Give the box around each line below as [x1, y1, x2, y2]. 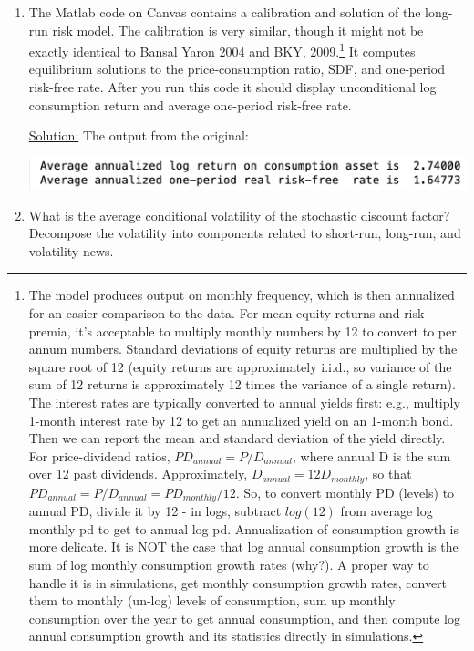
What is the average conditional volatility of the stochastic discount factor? [28, 205, 450, 224]
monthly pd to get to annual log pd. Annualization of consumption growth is [28, 519, 459, 538]
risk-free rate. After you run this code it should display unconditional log [28, 77, 437, 97]
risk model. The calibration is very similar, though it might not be [52, 20, 424, 39]
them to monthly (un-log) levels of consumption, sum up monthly [28, 591, 396, 610]
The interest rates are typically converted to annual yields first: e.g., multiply [28, 392, 460, 411]
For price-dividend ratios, [28, 446, 170, 465]
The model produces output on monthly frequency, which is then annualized [28, 285, 455, 305]
